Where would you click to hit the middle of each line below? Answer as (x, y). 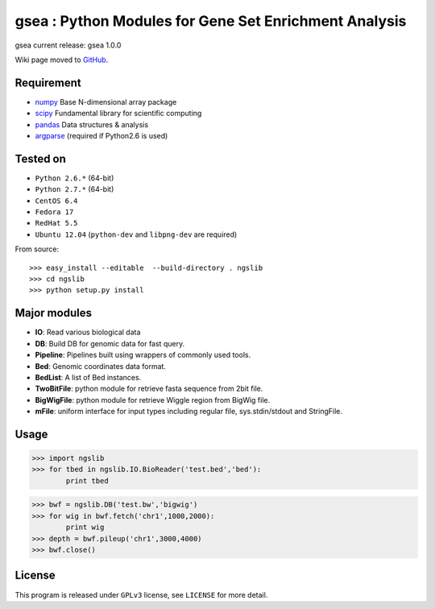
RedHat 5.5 (56, 223)
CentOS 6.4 (56, 201)
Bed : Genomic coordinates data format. (101, 366)
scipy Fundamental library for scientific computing (118, 114)
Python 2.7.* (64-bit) (75, 189)
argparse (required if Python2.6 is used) (101, 136)
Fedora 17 (54, 212)
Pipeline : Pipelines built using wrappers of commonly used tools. (143, 355)
